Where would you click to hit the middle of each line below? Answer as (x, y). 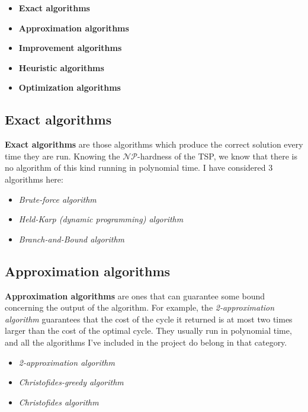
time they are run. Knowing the (62, 156)
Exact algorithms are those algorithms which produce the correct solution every (154, 144)
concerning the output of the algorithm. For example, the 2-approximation (140, 307)
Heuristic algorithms (61, 67)
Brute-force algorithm (57, 199)
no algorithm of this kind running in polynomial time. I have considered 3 (139, 167)
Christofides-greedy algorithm (71, 382)
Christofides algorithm (59, 402)
